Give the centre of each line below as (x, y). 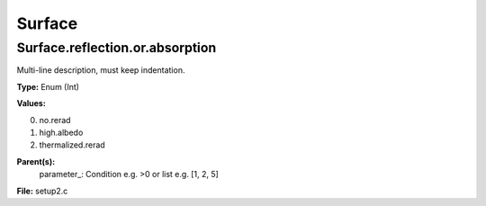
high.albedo (61, 132)
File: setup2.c (42, 191)
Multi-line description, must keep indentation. (101, 70)
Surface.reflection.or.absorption (117, 48)
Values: (31, 103)
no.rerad (55, 120)
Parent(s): (36, 161)
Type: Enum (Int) (48, 86)
